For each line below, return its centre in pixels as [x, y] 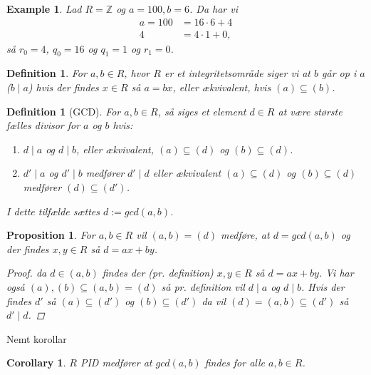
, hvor [137, 73]
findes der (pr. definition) [158, 273]
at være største [310, 111]
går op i [339, 73]
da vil [214, 300]
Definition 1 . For [47, 73]
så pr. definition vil [203, 286]
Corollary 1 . [36, 363]
